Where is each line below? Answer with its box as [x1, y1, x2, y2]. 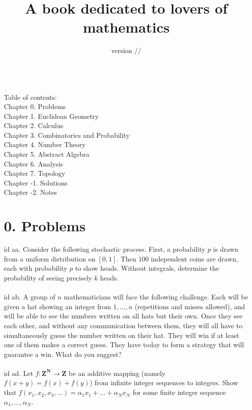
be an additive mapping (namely [68, 368, 166, 378]
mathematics [83, 17, 170, 37]
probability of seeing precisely [4, 272, 92, 282]
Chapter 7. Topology [4, 168, 66, 178]
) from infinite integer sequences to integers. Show [89, 377, 238, 388]
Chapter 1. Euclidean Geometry [4, 111, 99, 121]
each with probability [4, 263, 67, 273]
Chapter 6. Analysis [4, 158, 63, 168]
